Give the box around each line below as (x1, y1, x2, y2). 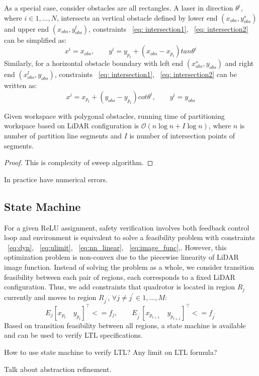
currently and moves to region (4, 291, 97, 302)
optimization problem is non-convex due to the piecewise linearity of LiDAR (4, 252, 239, 262)
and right (225, 58, 254, 68)
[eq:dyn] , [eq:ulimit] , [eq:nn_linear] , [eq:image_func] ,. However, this (8, 242, 227, 252)
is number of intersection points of (129, 130, 235, 140)
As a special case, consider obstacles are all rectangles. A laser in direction (4, 3, 233, 13)
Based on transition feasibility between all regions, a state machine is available (4, 320, 246, 330)
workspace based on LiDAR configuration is (4, 120, 139, 131)
